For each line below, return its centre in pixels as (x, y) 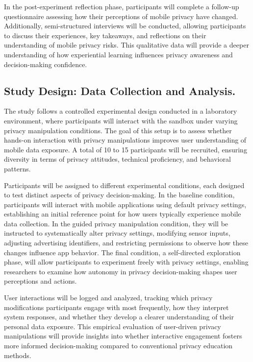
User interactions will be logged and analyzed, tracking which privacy (108, 298)
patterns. (17, 168)
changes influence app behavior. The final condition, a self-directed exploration (122, 252)
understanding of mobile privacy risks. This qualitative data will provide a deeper (126, 45)
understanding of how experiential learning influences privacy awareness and (118, 54)
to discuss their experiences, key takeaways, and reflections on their (105, 35)
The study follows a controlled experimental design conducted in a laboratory (121, 111)
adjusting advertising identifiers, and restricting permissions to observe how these (126, 243)
